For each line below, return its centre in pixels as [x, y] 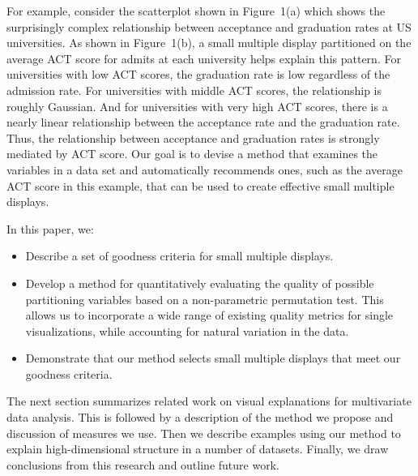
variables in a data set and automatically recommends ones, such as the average [205, 169]
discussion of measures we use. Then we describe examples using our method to [204, 433]
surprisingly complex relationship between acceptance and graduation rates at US [209, 26]
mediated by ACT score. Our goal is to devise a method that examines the [192, 154]
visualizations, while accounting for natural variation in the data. [187, 330]
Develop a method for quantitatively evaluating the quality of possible [200, 283]
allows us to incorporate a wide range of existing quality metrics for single [209, 315]
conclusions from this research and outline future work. [143, 464]
